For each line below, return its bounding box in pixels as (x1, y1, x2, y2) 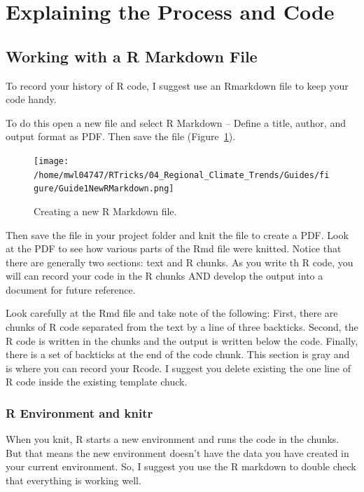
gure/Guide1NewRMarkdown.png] (34, 184, 174, 194)
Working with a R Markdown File (6, 45, 258, 67)
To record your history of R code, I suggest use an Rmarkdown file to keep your (6, 78, 349, 93)
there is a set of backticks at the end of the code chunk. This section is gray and (6, 347, 350, 362)
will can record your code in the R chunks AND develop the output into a (6, 268, 323, 283)
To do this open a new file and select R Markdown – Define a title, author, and (6, 115, 346, 130)
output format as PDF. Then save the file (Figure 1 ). (6, 129, 236, 144)
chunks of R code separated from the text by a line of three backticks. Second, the (6, 320, 358, 334)
